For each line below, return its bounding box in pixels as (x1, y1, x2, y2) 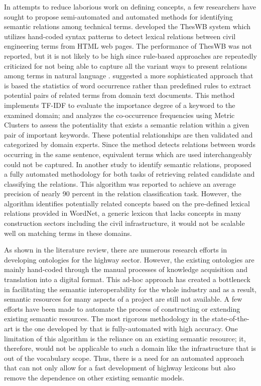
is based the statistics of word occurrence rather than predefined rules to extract (4, 80, 251, 90)
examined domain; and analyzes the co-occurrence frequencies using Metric (4, 109, 235, 120)
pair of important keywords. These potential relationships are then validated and (4, 129, 253, 140)
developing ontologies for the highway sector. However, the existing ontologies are (4, 254, 254, 265)
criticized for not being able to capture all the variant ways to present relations (4, 60, 247, 71)
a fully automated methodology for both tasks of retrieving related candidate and (4, 169, 255, 179)
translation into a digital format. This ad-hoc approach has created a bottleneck (4, 274, 250, 285)
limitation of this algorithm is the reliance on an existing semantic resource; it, (4, 333, 246, 343)
